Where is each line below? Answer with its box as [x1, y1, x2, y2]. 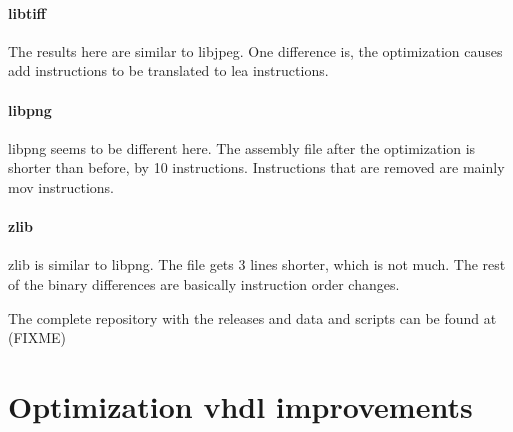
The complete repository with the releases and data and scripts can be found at [8, 307, 497, 328]
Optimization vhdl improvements [8, 385, 473, 426]
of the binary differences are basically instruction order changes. [8, 273, 400, 294]
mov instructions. [8, 176, 114, 197]
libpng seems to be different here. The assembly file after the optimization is [8, 137, 476, 158]
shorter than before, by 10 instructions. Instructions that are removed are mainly [8, 157, 505, 178]
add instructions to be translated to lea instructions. [8, 60, 329, 81]
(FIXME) [8, 327, 66, 348]
